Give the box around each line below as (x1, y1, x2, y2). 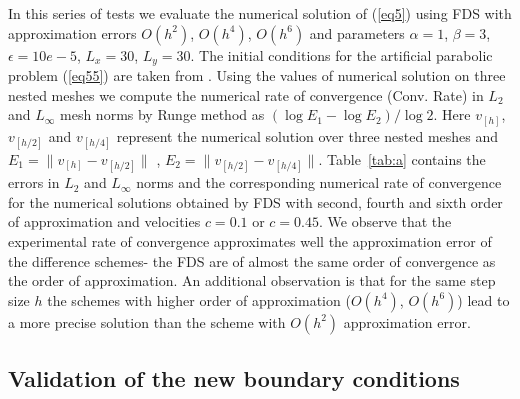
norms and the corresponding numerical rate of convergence (136, 172, 502, 193)
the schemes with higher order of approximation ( (47, 289, 351, 310)
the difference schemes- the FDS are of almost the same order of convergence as (8, 250, 496, 271)
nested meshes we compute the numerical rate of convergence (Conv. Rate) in (8, 84, 484, 105)
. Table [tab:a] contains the (318, 148, 486, 169)
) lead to (457, 289, 510, 310)
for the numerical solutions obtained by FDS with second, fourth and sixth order (8, 191, 503, 212)
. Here (433, 104, 471, 125)
